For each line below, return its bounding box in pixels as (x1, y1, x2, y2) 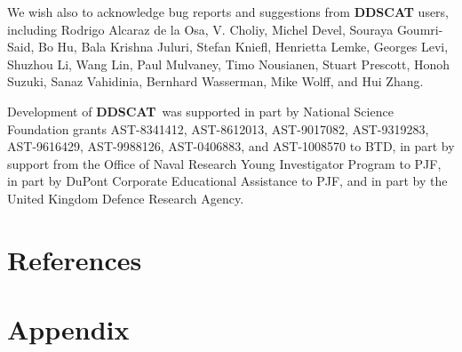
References (7, 241, 142, 277)
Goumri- (396, 20, 443, 38)
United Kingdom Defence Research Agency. (7, 188, 244, 207)
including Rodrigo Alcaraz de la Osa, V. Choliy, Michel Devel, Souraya (7, 20, 394, 38)
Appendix (7, 311, 130, 348)
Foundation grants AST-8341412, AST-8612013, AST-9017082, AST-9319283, (7, 119, 429, 138)
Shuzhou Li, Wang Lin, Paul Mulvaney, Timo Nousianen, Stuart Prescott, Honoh (7, 54, 450, 73)
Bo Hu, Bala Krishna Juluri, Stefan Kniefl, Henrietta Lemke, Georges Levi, (38, 37, 449, 56)
